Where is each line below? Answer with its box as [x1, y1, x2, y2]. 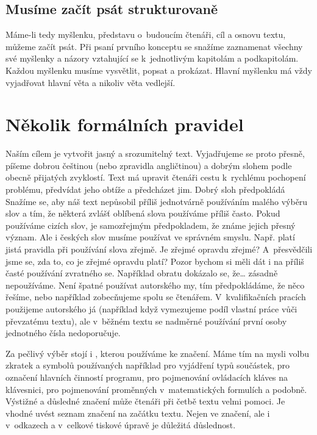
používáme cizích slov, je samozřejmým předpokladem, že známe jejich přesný [5, 218, 296, 231]
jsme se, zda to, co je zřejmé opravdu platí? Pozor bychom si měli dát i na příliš [5, 254, 304, 267]
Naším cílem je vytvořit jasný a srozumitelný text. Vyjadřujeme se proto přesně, [5, 147, 305, 160]
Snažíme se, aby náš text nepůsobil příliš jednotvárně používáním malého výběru [5, 195, 308, 207]
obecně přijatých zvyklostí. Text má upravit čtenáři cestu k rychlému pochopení [5, 171, 306, 184]
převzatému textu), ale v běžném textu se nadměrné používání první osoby [5, 314, 287, 327]
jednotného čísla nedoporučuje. [5, 326, 121, 339]
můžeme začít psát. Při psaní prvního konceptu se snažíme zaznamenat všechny [5, 40, 303, 52]
